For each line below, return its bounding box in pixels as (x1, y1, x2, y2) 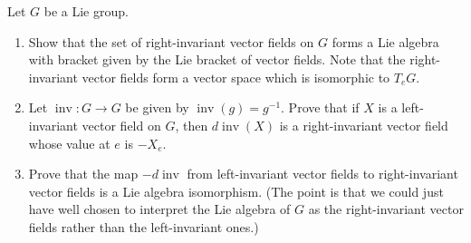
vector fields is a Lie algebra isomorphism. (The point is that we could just (28, 181, 444, 200)
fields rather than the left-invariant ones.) (28, 217, 259, 236)
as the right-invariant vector (308, 199, 464, 219)
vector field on (82, 115, 161, 134)
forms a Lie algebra (332, 32, 439, 51)
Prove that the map (28, 164, 139, 183)
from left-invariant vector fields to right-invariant (187, 164, 458, 183)
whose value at (28, 133, 111, 152)
